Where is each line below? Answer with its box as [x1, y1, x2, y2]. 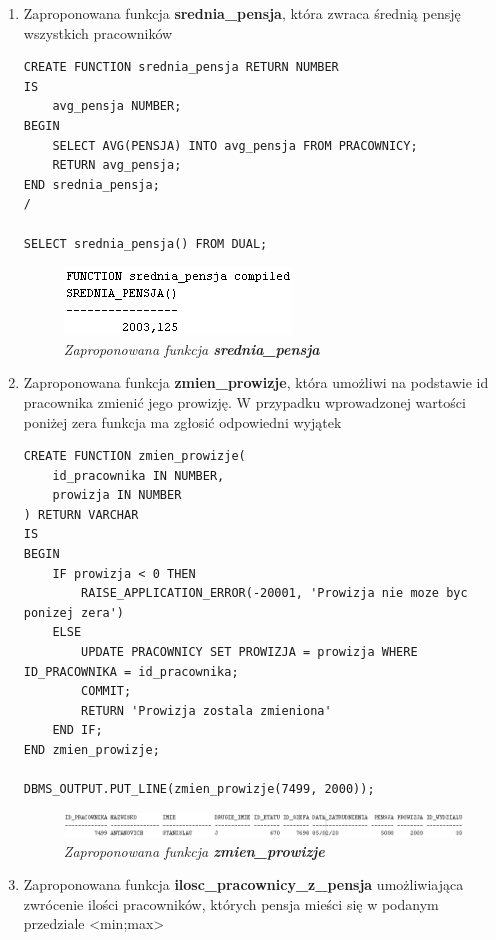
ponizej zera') [23, 605, 125, 620]
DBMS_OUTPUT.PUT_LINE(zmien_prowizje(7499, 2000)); [23, 782, 375, 797]
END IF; [52, 723, 103, 738]
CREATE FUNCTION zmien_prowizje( [23, 449, 246, 464]
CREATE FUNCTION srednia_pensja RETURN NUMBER [23, 60, 339, 75]
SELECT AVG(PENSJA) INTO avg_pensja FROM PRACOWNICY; [52, 138, 418, 153]
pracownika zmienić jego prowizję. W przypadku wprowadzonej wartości [23, 391, 466, 412]
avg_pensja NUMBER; [52, 99, 182, 114]
